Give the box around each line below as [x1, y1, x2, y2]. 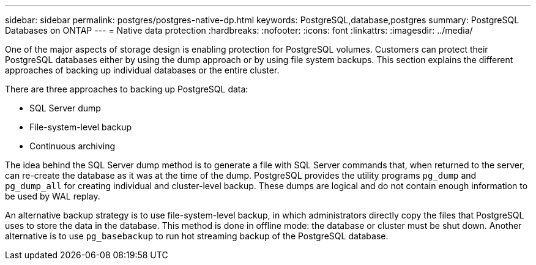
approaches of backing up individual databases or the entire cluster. [5, 65, 280, 75]
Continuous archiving [29, 141, 116, 151]
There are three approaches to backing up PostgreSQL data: [5, 84, 248, 94]
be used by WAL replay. [5, 191, 100, 201]
